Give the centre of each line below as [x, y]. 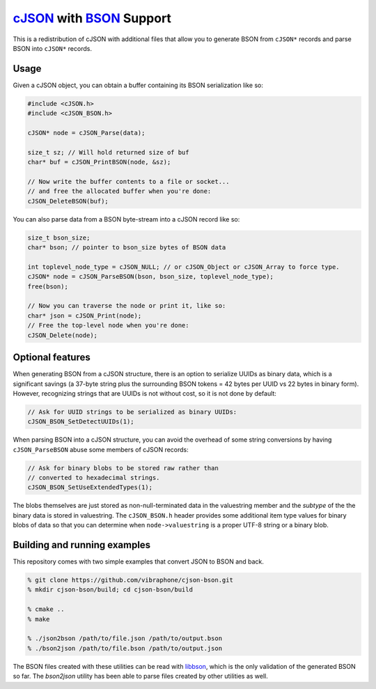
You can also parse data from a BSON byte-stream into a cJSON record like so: [126, 219]
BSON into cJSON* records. [52, 48]
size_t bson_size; [59, 238]
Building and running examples [82, 544]
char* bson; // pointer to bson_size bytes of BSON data [127, 248]
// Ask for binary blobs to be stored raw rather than [123, 468]
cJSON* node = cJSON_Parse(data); [86, 133]
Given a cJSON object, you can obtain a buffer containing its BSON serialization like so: [138, 85]
